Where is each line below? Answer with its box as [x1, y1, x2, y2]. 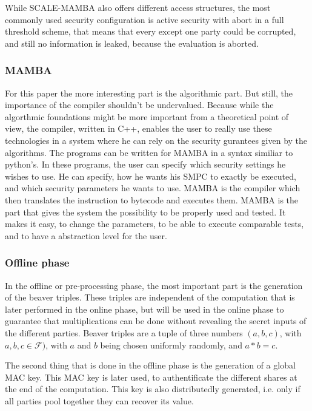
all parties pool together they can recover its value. [5, 394, 194, 407]
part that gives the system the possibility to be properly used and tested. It [5, 205, 286, 218]
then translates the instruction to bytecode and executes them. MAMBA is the [5, 193, 299, 206]
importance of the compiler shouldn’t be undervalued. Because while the [5, 98, 274, 111]
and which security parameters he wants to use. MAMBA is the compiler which [5, 182, 300, 194]
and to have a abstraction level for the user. [5, 229, 167, 242]
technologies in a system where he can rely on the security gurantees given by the [5, 134, 308, 146]
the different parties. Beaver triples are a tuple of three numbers [5, 326, 243, 339]
